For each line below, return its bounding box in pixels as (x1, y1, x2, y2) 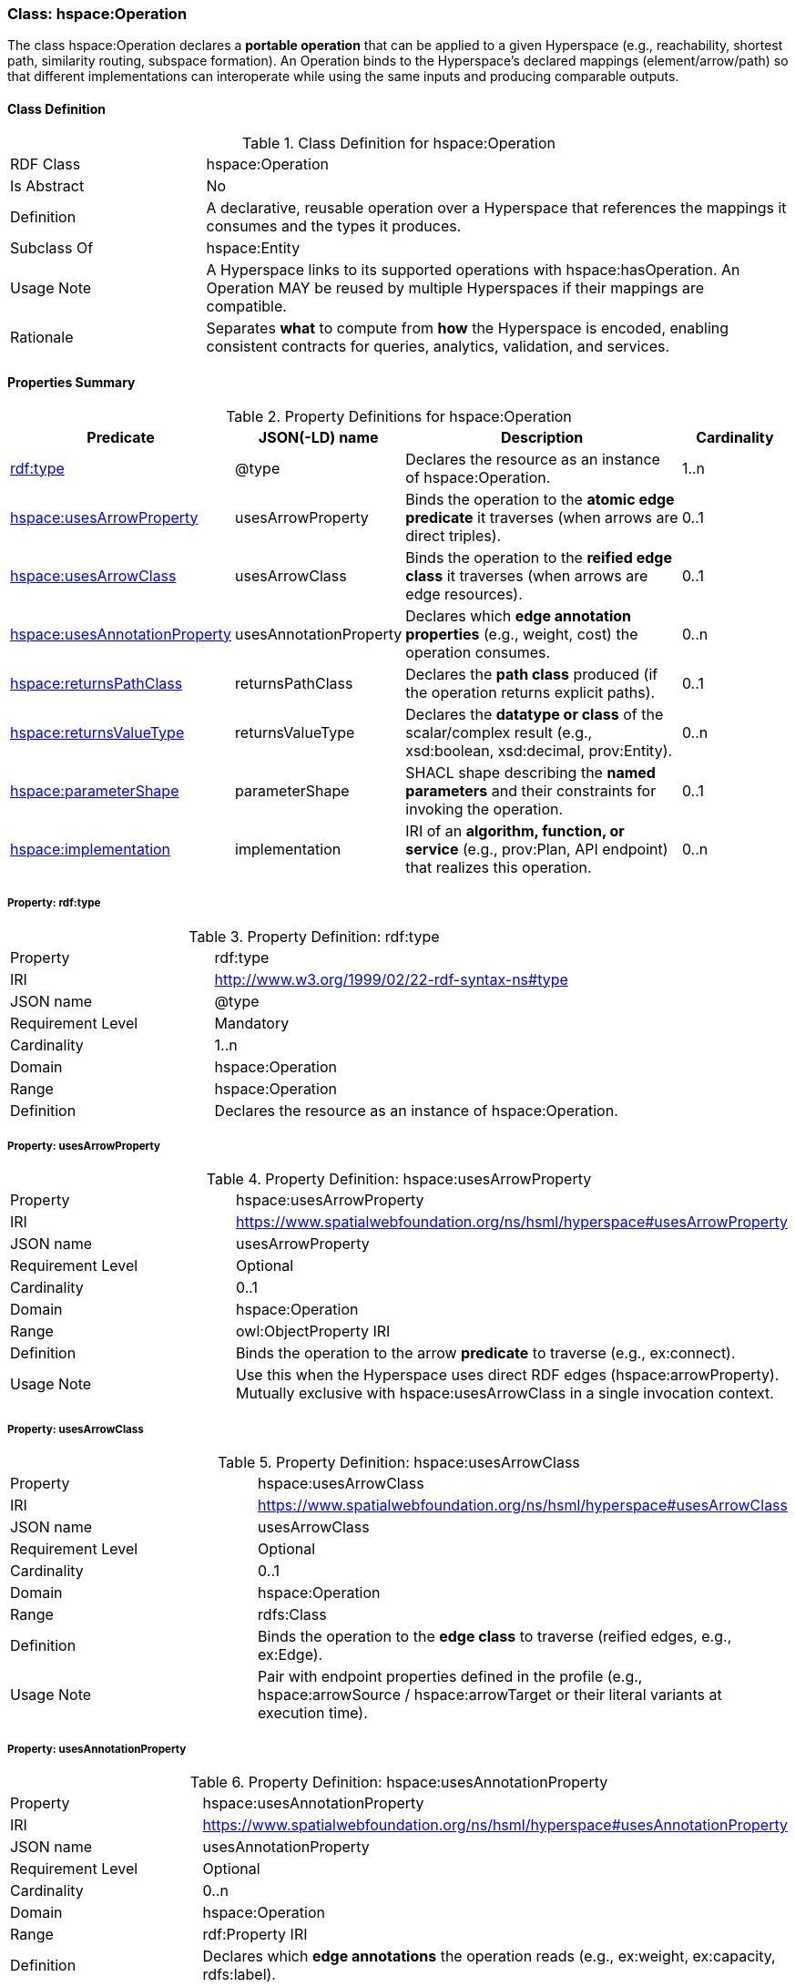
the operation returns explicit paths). (405, 682, 656, 702)
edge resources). (405, 584, 523, 603)
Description (500, 427, 584, 446)
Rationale (10, 327, 74, 346)
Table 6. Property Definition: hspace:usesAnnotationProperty (189, 1772, 608, 1791)
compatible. (206, 296, 287, 315)
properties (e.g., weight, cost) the (405, 624, 638, 643)
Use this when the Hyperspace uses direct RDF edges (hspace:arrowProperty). (236, 1366, 780, 1385)
